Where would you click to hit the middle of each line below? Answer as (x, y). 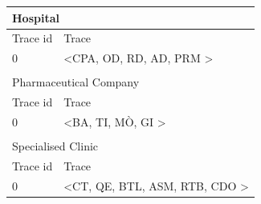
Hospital (36, 17)
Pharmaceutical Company (76, 82)
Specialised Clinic (55, 146)
